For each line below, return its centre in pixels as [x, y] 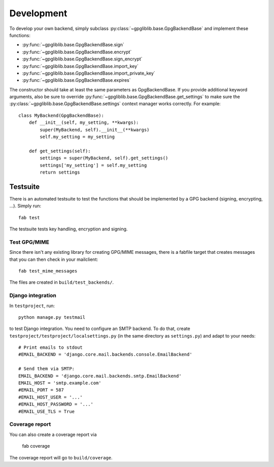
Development [38, 13]
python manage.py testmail [52, 317]
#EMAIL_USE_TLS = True [47, 411]
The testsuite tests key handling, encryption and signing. [68, 229]
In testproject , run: [32, 306]
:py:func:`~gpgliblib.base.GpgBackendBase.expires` [76, 80]
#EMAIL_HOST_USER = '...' [51, 397]
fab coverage [36, 446]
